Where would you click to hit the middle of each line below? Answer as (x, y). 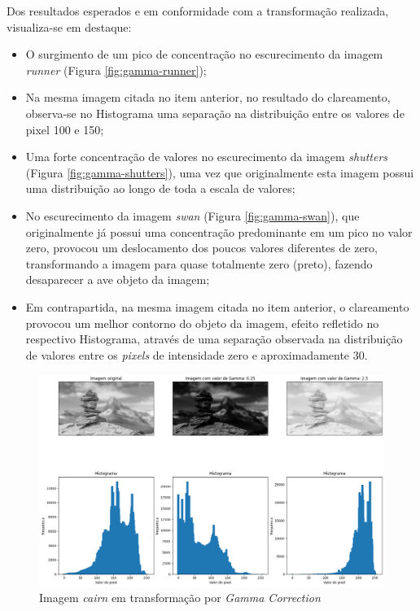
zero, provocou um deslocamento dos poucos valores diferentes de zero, (201, 248)
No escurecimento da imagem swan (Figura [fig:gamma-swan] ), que (192, 215)
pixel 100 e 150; (65, 129)
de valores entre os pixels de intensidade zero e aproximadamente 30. (197, 354)
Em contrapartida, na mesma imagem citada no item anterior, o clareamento (217, 306)
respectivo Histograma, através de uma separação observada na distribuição (214, 339)
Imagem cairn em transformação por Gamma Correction (180, 598)
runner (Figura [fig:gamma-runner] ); (116, 70)
